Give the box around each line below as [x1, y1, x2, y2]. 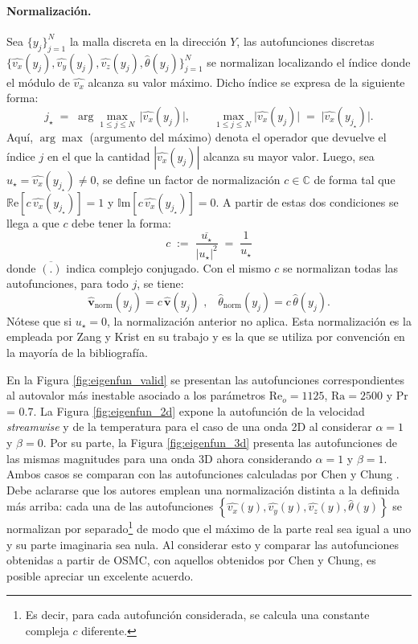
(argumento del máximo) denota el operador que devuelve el [89, 129, 387, 145]
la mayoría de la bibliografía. [6, 343, 148, 360]
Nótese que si [6, 312, 72, 329]
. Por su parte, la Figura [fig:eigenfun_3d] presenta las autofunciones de [43, 433, 398, 450]
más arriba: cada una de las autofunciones [6, 498, 214, 515]
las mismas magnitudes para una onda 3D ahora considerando [6, 449, 312, 466]
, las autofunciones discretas [236, 32, 375, 49]
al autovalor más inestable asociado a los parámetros [6, 387, 266, 404]
